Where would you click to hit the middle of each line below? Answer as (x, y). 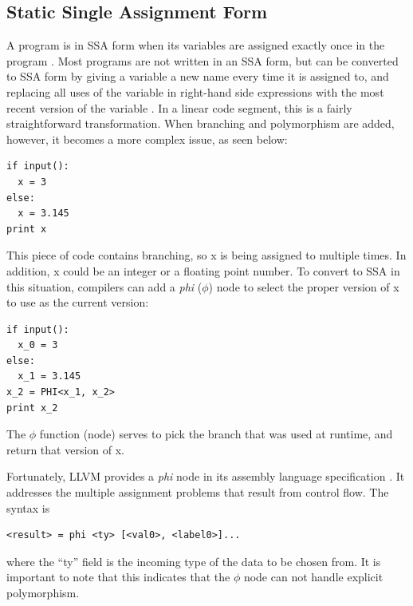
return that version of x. (65, 449)
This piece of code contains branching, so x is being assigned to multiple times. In (206, 255)
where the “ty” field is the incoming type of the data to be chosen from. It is (194, 561)
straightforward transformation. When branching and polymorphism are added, (201, 123)
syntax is (28, 507)
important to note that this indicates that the (118, 577)
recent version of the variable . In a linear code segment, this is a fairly (179, 107)
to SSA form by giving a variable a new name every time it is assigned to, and (198, 76)
